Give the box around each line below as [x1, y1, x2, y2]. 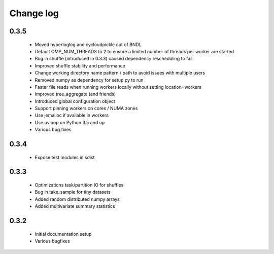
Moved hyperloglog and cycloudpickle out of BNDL [35, 41, 142, 48]
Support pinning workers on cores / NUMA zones [35, 105, 138, 112]
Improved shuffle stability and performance [35, 62, 125, 68]
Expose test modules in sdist [35, 154, 95, 160]
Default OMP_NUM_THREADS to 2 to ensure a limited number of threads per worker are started [35, 48, 234, 54]
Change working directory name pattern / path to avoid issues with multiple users [35, 70, 205, 76]
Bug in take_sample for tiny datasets [35, 189, 111, 195]
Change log [9, 8, 59, 19]
